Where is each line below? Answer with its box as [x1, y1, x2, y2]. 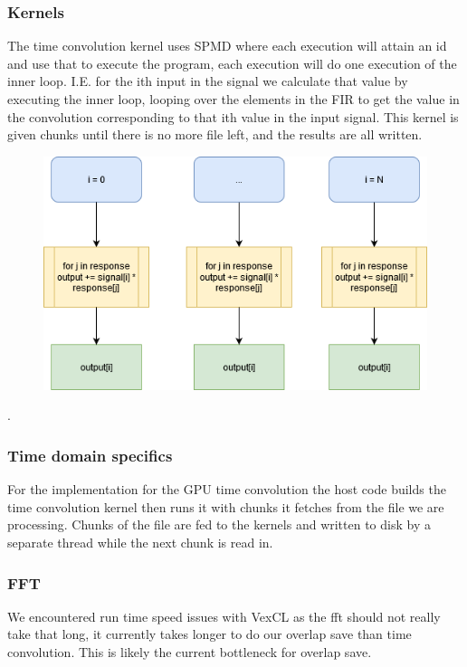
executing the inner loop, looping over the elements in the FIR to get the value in [7, 90, 460, 108]
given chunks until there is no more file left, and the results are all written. [7, 125, 423, 144]
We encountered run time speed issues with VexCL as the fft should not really [7, 606, 441, 625]
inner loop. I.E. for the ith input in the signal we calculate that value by [7, 71, 408, 91]
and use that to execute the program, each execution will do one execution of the [7, 53, 457, 72]
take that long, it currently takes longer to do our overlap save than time [7, 624, 412, 643]
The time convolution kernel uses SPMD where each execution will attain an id [7, 36, 447, 55]
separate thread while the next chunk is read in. [7, 533, 273, 552]
